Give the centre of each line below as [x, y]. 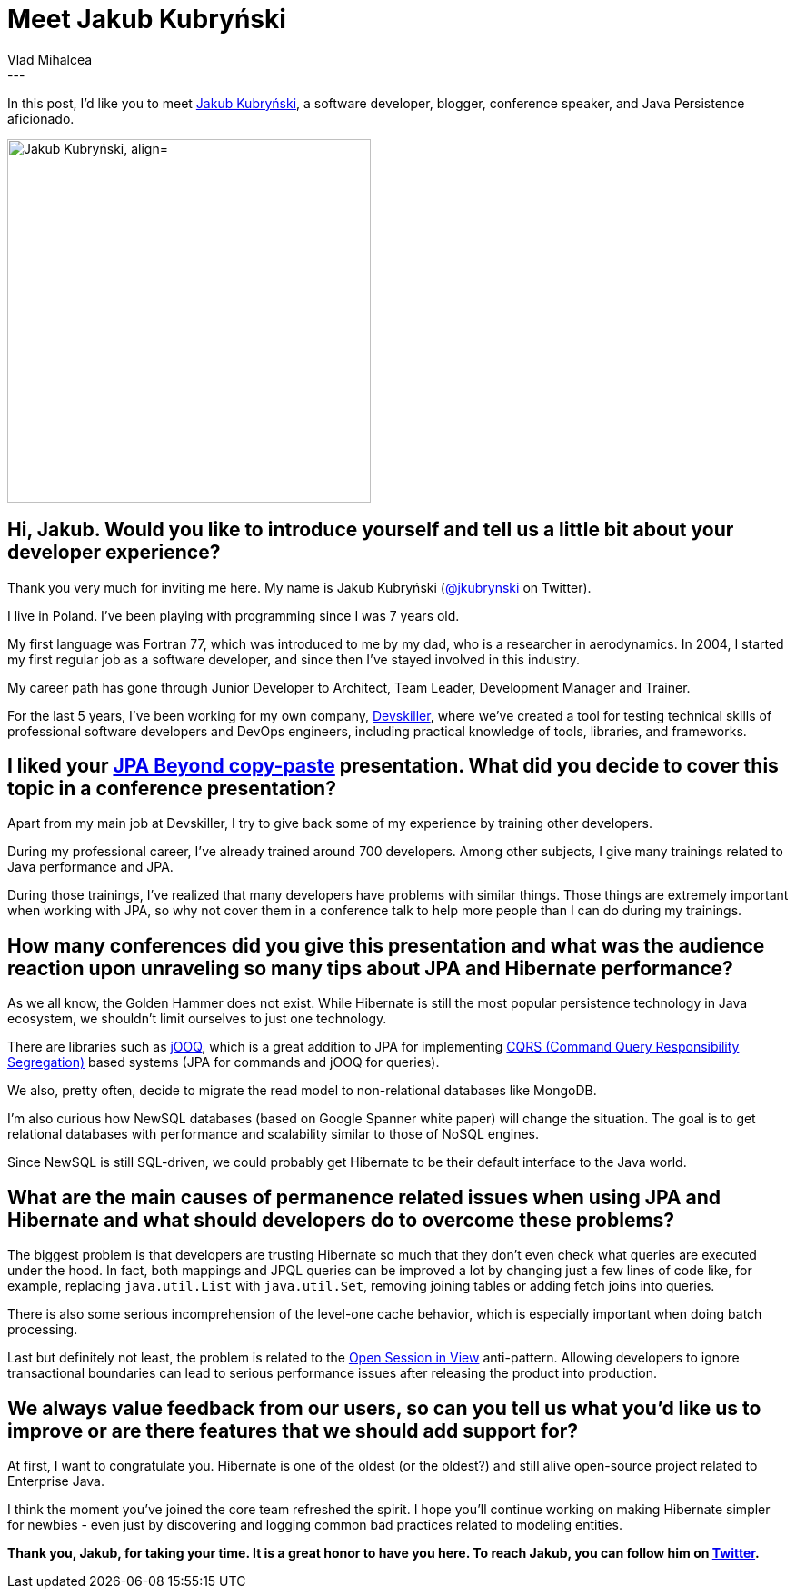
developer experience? [114, 553]
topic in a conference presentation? [172, 789]
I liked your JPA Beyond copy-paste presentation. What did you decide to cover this [393, 766]
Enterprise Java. [56, 1481]
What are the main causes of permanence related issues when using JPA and [364, 1197]
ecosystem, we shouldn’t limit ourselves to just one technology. [197, 1019]
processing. [43, 1330]
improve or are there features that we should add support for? [293, 1431]
